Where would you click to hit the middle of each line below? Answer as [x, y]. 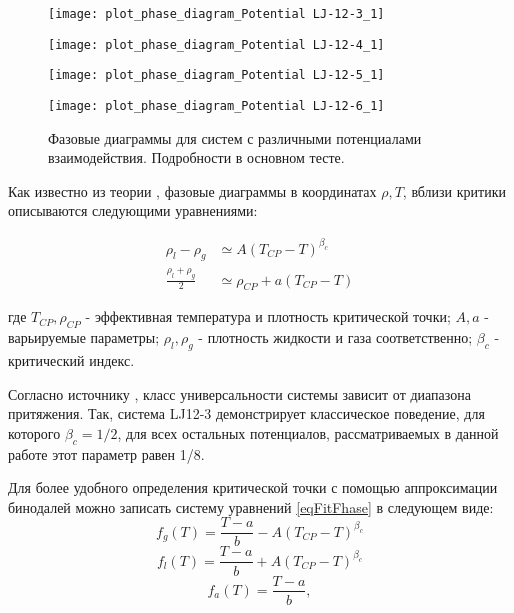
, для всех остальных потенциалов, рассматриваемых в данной [308, 432]
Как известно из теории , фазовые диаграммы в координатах [192, 190]
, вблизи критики [454, 190]
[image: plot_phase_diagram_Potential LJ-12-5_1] [216, 75]
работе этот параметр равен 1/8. [106, 453]
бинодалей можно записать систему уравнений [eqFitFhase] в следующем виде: [251, 506]
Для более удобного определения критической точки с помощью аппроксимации [253, 487]
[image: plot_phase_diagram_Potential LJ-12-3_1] [216, 14]
